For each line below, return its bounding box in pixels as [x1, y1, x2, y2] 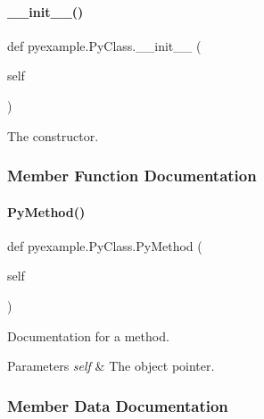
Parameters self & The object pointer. [7, 356, 215, 375]
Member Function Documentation [7, 164, 257, 187]
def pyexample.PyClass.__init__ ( [7, 36, 202, 54]
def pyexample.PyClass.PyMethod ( [7, 236, 202, 255]
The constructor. [7, 126, 99, 145]
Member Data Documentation [7, 394, 228, 416]
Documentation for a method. [7, 326, 169, 345]
